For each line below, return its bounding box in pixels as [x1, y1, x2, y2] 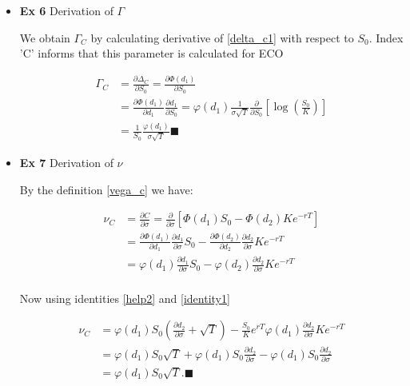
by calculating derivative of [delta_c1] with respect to [90, 29, 354, 46]
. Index [368, 29, 404, 46]
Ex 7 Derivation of [19, 154, 113, 171]
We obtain [19, 29, 70, 46]
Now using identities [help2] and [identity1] [19, 289, 230, 306]
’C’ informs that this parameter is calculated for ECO [19, 45, 284, 62]
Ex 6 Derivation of [19, 2, 113, 18]
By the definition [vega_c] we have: [19, 181, 193, 197]
